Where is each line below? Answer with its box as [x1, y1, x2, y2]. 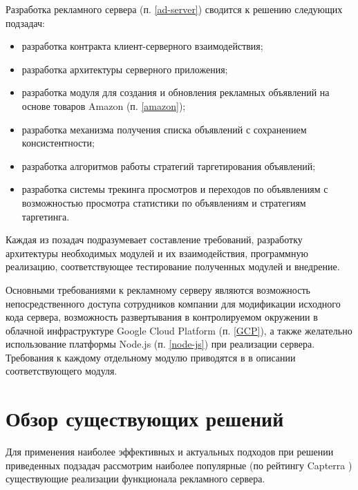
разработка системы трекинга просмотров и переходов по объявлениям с [21, 182, 328, 196]
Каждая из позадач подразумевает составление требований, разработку [6, 232, 303, 247]
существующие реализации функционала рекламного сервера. [6, 471, 265, 486]
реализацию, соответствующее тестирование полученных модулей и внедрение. [6, 259, 340, 274]
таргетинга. [21, 209, 70, 223]
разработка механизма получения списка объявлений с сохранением [21, 122, 307, 136]
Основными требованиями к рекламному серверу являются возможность [6, 282, 310, 296]
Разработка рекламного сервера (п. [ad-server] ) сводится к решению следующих [6, 2, 343, 16]
